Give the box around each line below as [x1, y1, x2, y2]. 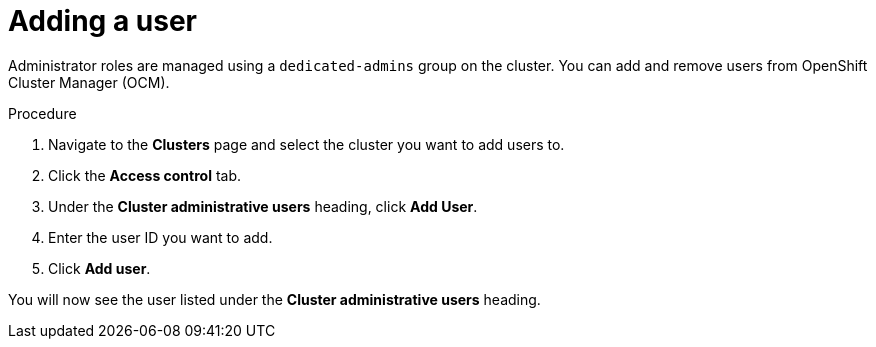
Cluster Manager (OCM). [8, 73, 170, 91]
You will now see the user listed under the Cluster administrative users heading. [8, 290, 541, 308]
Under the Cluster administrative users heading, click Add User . [48, 197, 478, 215]
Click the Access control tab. [48, 166, 242, 184]
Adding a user [8, 4, 197, 38]
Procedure [8, 104, 77, 122]
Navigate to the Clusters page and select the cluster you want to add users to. [48, 135, 565, 153]
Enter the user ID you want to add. [48, 228, 273, 246]
